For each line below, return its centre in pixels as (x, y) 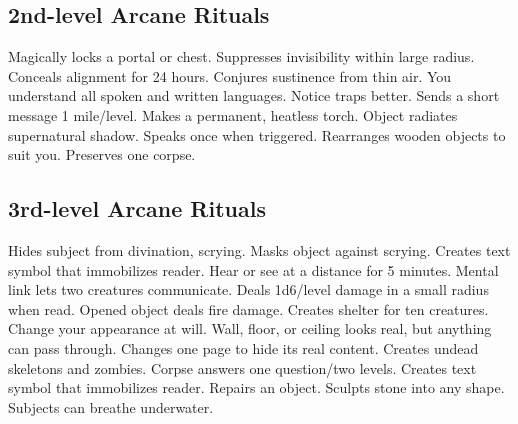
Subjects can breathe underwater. (111, 406)
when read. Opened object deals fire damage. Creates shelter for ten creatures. (248, 308)
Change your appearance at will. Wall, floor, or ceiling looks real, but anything (250, 328)
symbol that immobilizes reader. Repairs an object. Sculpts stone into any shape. (256, 387)
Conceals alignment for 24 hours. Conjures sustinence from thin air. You (230, 75)
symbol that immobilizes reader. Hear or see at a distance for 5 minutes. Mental (253, 269)
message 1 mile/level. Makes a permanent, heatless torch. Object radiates (233, 114)
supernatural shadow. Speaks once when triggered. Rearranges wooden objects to (257, 134)
